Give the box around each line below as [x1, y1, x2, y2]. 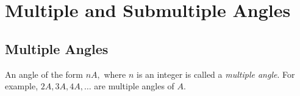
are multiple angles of [94, 80, 174, 92]
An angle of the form [5, 67, 83, 80]
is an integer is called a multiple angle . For [137, 67, 295, 80]
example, [5, 80, 38, 92]
